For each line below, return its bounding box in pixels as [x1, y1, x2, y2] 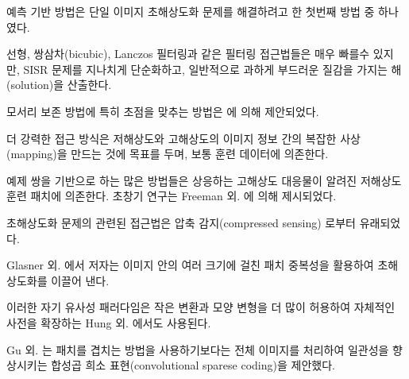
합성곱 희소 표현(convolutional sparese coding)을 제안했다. [51, 357, 335, 373]
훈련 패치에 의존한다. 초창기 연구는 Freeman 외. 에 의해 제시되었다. [6, 188, 337, 204]
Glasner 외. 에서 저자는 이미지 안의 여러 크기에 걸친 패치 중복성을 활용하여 [6, 257, 374, 273]
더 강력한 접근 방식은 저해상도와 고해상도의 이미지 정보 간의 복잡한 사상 [6, 130, 361, 146]
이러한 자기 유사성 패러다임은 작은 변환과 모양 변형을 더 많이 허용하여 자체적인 [6, 299, 395, 315]
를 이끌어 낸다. [37, 272, 110, 288]
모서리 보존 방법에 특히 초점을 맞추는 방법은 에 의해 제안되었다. [6, 102, 319, 119]
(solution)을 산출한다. [6, 76, 112, 93]
